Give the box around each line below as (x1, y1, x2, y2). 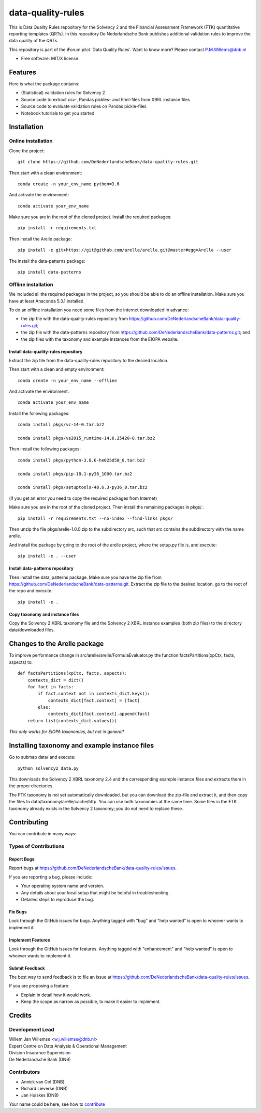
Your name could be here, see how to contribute (9, 1101, 105, 1107)
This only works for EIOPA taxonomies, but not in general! (9, 729, 124, 734)
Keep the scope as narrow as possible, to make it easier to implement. (21, 999, 161, 1004)
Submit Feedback (9, 965, 45, 971)
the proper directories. (9, 783, 54, 789)
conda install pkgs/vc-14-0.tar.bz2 (17, 422, 104, 428)
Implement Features (9, 937, 50, 943)
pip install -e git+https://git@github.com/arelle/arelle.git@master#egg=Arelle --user (17, 247, 232, 253)
